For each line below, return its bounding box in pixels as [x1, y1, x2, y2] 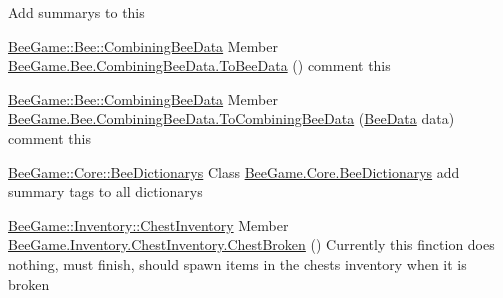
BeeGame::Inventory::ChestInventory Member [8, 214, 289, 235]
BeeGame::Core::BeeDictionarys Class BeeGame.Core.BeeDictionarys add [8, 161, 460, 182]
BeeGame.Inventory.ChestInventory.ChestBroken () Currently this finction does [8, 234, 495, 255]
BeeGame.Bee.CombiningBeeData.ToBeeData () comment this [8, 55, 391, 76]
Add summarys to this [8, 2, 145, 22]
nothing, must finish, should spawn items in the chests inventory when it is [8, 253, 467, 274]
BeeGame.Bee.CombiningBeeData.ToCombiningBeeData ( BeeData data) [8, 108, 455, 129]
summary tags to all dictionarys [8, 181, 203, 202]
